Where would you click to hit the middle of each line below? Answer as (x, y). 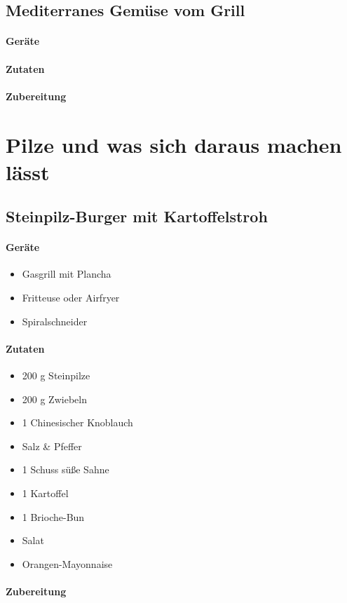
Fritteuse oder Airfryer (71, 298)
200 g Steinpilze (56, 375)
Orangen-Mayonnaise (67, 563)
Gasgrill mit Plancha (67, 274)
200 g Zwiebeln (54, 399)
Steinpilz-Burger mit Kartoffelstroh (137, 216)
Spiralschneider (55, 321)
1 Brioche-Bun (53, 516)
